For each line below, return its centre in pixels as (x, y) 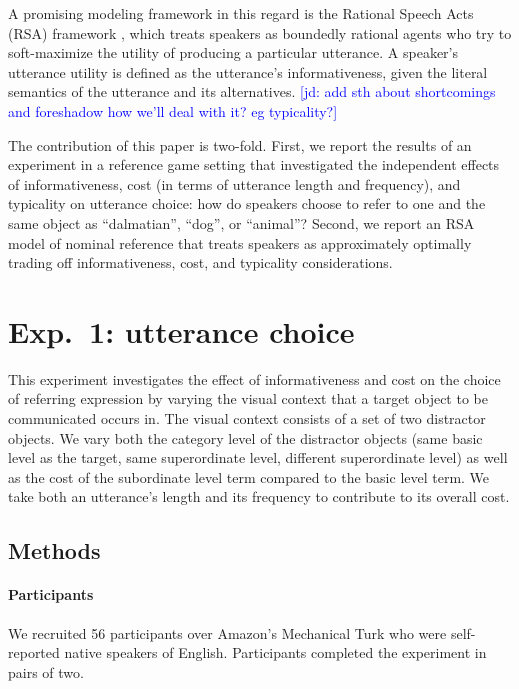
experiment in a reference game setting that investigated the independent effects (254, 164)
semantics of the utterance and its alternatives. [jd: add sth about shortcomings (252, 91)
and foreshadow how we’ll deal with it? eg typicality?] (173, 110)
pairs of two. (46, 671)
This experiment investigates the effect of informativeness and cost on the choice (254, 378)
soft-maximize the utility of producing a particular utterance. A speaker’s (233, 52)
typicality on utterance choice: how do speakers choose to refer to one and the (247, 203)
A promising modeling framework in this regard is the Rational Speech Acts (241, 13)
